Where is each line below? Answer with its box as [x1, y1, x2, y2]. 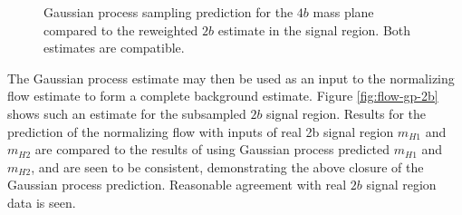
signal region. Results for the [266, 103, 426, 122]
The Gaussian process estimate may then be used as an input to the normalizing [7, 68, 455, 87]
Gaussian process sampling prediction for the [43, 3, 294, 21]
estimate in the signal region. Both [217, 20, 411, 39]
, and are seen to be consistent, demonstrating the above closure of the [31, 157, 424, 176]
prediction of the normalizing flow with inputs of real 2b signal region [7, 122, 394, 141]
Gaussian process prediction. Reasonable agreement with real [7, 175, 347, 194]
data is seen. [7, 192, 76, 211]
